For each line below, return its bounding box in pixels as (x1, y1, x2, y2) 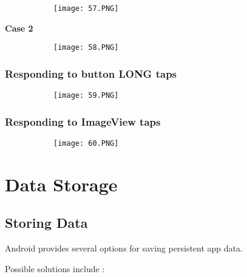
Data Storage (5, 171, 118, 196)
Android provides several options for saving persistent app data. (5, 242, 243, 255)
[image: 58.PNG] (53, 43, 119, 52)
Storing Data (5, 213, 88, 232)
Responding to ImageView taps (5, 114, 161, 129)
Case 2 (5, 21, 33, 34)
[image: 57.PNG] (53, 4, 119, 13)
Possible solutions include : (5, 262, 105, 275)
